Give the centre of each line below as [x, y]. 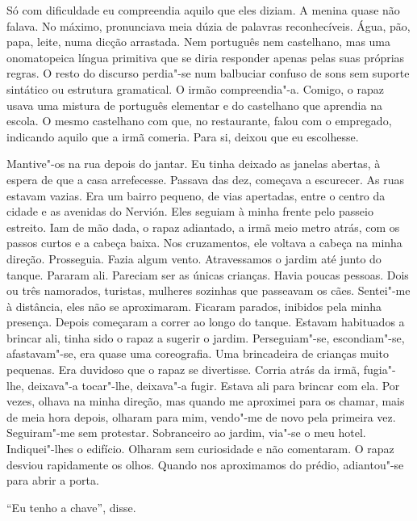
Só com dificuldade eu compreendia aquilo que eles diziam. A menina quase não [203, 10]
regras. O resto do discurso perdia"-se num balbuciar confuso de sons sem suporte [208, 73]
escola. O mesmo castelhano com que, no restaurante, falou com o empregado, [199, 121]
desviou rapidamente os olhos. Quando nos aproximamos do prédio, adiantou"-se [205, 464]
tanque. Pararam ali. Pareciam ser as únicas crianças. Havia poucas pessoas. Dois [208, 274]
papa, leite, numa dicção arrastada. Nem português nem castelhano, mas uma [199, 42]
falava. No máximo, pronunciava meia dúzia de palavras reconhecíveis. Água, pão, [208, 25]
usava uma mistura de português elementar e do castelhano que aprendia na [194, 105]
